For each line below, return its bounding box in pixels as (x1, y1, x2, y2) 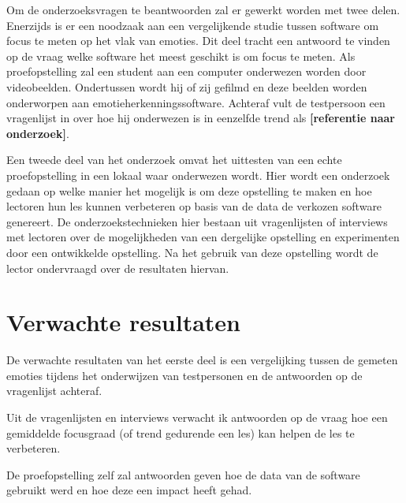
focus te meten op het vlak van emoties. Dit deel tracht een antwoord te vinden (6, 32, 390, 49)
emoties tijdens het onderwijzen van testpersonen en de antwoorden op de (6, 367, 363, 383)
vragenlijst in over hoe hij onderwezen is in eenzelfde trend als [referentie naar (6, 110, 395, 126)
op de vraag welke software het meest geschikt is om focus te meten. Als (6, 47, 356, 64)
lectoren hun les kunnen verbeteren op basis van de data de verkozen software (6, 198, 382, 214)
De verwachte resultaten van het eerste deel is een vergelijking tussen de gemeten (6, 352, 398, 368)
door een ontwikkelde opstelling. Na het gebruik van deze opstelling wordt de (6, 244, 378, 260)
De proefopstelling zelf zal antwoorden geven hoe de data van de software (6, 466, 360, 483)
